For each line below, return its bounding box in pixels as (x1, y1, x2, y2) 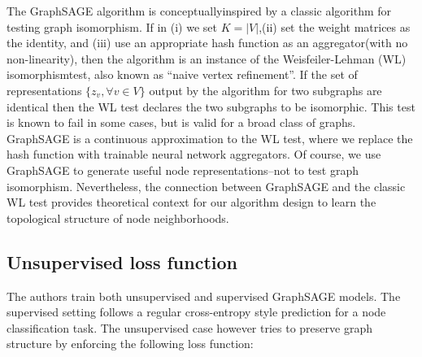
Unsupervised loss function (7, 249, 237, 274)
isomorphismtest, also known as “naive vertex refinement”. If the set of (7, 66, 358, 83)
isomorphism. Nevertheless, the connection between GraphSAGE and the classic (7, 177, 406, 194)
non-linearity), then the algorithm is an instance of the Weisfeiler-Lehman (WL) (7, 50, 407, 67)
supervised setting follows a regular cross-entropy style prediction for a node (7, 303, 386, 320)
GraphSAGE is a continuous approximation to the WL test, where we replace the (7, 129, 413, 146)
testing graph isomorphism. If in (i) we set (7, 18, 217, 35)
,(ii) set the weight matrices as (259, 18, 411, 35)
